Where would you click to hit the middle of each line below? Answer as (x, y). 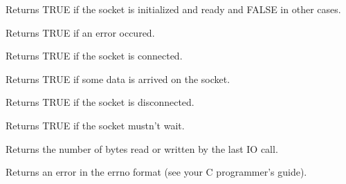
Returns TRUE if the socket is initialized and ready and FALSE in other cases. (173, 9)
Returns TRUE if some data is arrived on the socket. (118, 79)
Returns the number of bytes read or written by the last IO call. (142, 148)
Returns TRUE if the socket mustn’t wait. (95, 125)
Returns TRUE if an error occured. (80, 32)
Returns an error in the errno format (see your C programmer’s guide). (156, 172)
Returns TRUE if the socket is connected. (94, 56)
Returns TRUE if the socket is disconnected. (100, 102)
